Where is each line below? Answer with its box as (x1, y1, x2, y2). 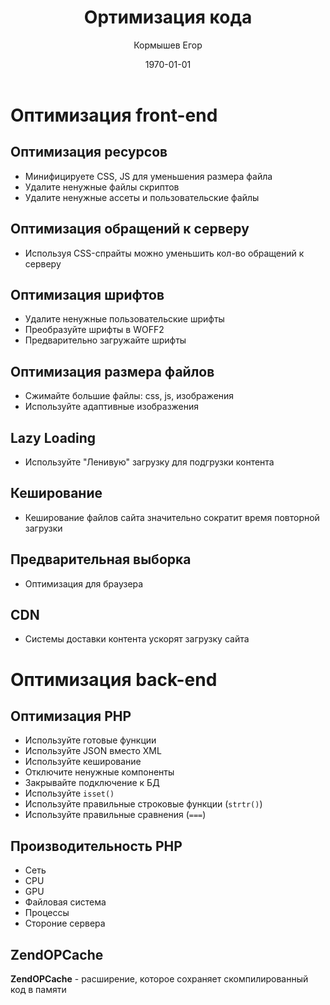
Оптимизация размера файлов (10, 363, 215, 380)
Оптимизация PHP (10, 708, 132, 725)
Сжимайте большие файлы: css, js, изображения (24, 390, 235, 402)
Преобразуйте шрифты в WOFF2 (24, 324, 165, 336)
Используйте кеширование (24, 756, 142, 768)
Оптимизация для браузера (24, 577, 144, 590)
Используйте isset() (24, 787, 115, 800)
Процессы (24, 907, 70, 919)
